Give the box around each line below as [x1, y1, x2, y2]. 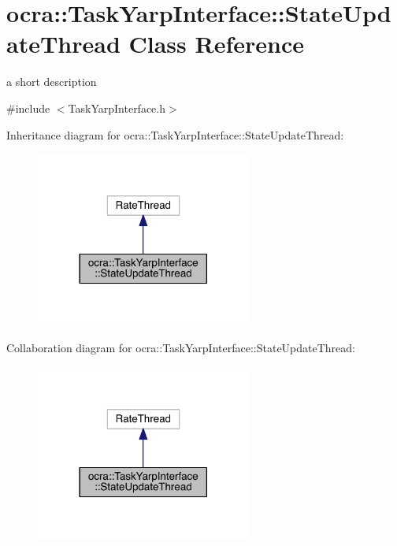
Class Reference [128, 28, 305, 60]
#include [6, 99, 50, 116]
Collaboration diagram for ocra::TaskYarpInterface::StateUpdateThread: [6, 340, 355, 356]
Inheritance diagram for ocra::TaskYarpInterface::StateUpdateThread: [6, 126, 344, 143]
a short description [6, 73, 97, 90]
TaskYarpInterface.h [68, 99, 166, 116]
